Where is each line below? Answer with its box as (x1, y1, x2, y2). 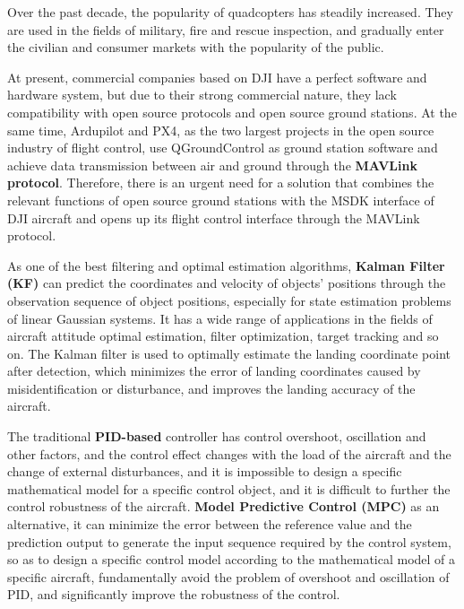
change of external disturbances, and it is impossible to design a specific (7, 462, 402, 481)
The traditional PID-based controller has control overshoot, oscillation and (7, 427, 426, 446)
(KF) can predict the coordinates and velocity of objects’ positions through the (7, 274, 446, 292)
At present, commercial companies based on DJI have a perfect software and (7, 67, 427, 86)
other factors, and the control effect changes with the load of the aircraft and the (7, 444, 451, 463)
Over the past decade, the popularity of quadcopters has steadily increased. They (7, 3, 453, 21)
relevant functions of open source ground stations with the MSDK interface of (7, 190, 434, 209)
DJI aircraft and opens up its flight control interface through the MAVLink (7, 208, 420, 227)
